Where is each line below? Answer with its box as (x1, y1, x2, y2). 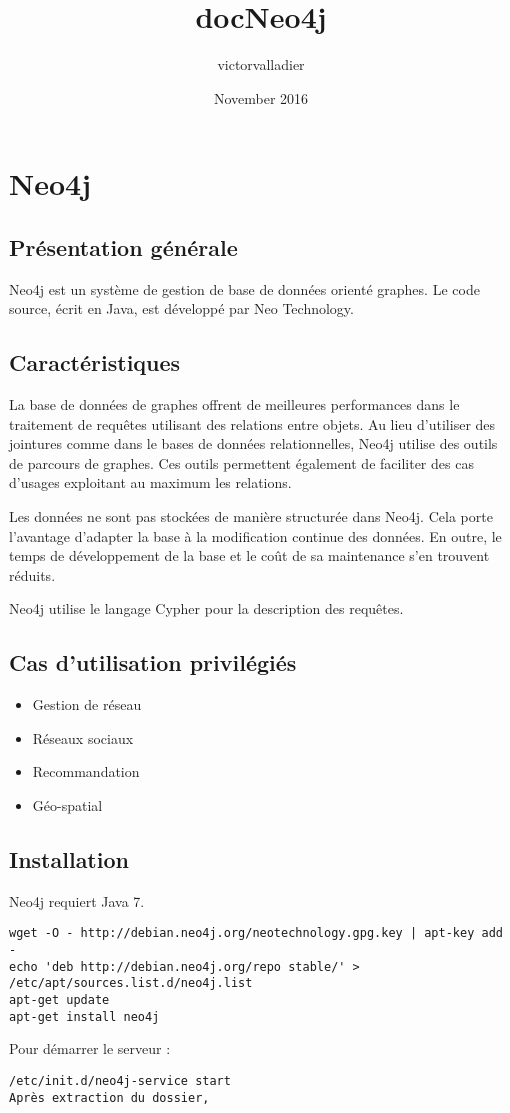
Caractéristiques (9, 347, 181, 378)
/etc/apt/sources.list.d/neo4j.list (9, 976, 253, 991)
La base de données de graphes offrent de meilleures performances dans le (9, 394, 460, 415)
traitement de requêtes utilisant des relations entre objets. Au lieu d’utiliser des (9, 413, 496, 434)
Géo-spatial (32, 795, 103, 816)
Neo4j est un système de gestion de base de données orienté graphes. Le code (9, 278, 480, 299)
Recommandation (32, 761, 140, 782)
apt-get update (9, 993, 110, 1008)
